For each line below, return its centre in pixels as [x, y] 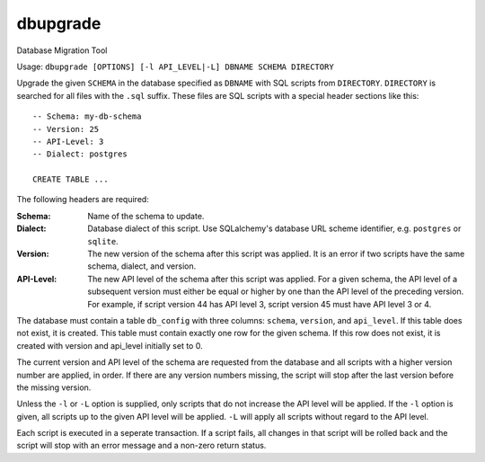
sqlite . [103, 241]
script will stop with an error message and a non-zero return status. [141, 446]
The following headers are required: [83, 200]
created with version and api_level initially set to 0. [110, 345]
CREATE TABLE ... [71, 179]
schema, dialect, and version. [142, 266]
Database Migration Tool [62, 50]
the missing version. [54, 387]
